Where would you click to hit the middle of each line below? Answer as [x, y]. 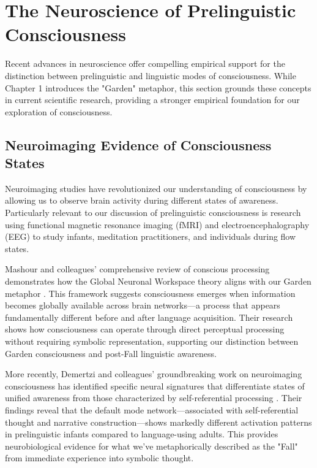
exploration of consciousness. [59, 111]
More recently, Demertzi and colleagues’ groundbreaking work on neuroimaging [154, 374]
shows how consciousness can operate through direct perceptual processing [145, 329]
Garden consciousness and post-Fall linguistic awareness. [111, 353]
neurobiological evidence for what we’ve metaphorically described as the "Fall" [151, 446]
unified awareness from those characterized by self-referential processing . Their [154, 398]
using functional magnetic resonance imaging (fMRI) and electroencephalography [157, 224]
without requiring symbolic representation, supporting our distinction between [152, 341]
